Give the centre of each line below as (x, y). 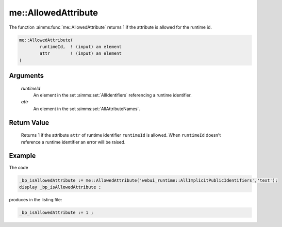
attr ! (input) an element (81, 54)
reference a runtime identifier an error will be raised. (73, 142)
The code (19, 167)
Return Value (29, 122)
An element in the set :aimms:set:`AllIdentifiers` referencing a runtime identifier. (112, 95)
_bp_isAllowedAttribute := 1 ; (57, 212)
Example (22, 156)
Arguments (26, 76)
